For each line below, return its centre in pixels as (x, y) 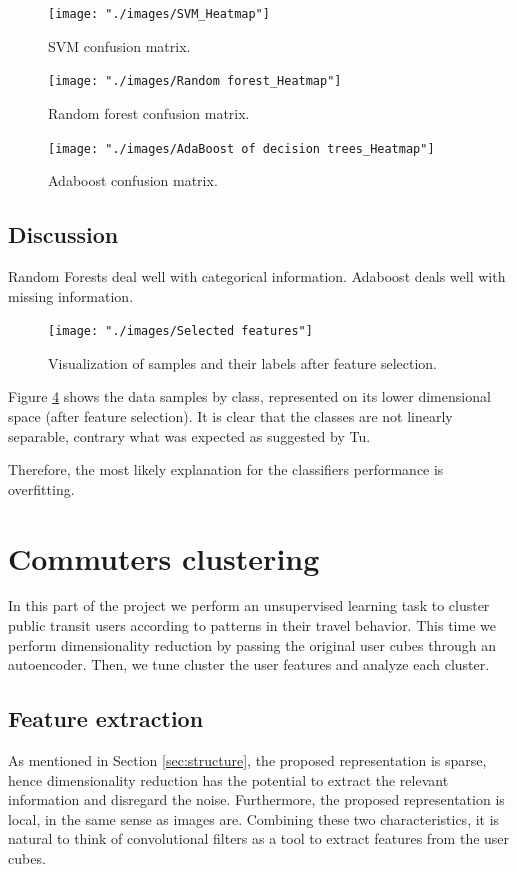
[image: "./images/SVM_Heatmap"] (159, 14)
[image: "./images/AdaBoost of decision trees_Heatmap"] (241, 148)
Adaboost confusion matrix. (133, 180)
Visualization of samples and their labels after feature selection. (243, 362)
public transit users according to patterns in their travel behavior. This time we (252, 625)
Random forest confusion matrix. (149, 112)
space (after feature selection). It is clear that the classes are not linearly (230, 415)
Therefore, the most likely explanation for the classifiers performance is (226, 469)
